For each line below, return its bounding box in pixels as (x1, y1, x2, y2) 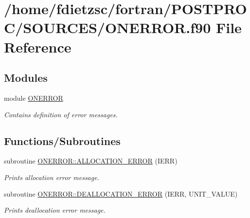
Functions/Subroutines (4, 133, 121, 148)
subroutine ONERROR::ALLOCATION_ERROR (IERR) (4, 156, 178, 166)
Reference (4, 36, 71, 56)
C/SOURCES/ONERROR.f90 (4, 18, 211, 37)
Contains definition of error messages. (4, 109, 118, 119)
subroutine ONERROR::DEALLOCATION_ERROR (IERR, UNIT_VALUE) (4, 188, 238, 199)
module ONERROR (4, 92, 63, 103)
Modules (4, 70, 48, 85)
